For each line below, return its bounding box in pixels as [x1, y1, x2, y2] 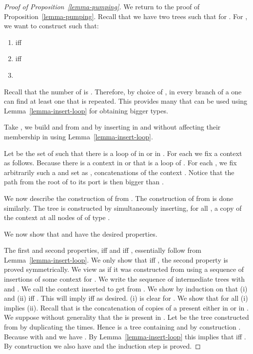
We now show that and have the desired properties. [4, 228, 157, 239]
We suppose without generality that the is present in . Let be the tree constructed [4, 312, 249, 322]
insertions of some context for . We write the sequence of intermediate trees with [4, 274, 245, 284]
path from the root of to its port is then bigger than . [4, 177, 164, 187]
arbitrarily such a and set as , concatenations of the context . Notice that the [4, 167, 234, 177]
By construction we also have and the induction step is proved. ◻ [4, 341, 201, 351]
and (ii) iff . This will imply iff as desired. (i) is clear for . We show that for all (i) [4, 293, 248, 303]
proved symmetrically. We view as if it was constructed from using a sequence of [4, 264, 244, 274]
